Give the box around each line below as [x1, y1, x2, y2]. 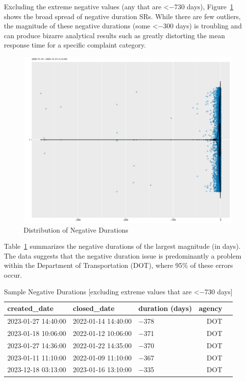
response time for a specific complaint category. [4, 40, 146, 50]
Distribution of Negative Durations [24, 224, 128, 235]
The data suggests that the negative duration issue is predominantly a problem [4, 250, 242, 261]
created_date [7, 303, 54, 313]
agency [198, 303, 222, 313]
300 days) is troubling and [163, 21, 242, 31]
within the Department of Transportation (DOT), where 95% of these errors [4, 260, 233, 270]
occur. [4, 270, 22, 280]
